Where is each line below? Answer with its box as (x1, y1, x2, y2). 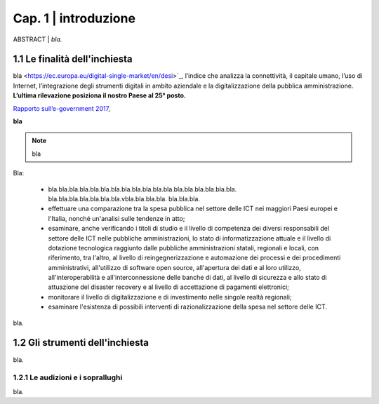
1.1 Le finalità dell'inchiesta (13, 53, 133, 65)
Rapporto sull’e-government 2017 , (13, 104, 111, 112)
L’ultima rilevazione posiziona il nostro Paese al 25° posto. (13, 91, 186, 100)
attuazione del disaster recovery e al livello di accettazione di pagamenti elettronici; (48, 283, 289, 291)
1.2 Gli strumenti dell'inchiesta (13, 337, 149, 349)
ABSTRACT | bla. (13, 35, 62, 43)
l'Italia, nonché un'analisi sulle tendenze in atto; (48, 214, 185, 222)
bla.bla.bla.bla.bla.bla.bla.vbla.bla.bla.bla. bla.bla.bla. (48, 194, 200, 203)
